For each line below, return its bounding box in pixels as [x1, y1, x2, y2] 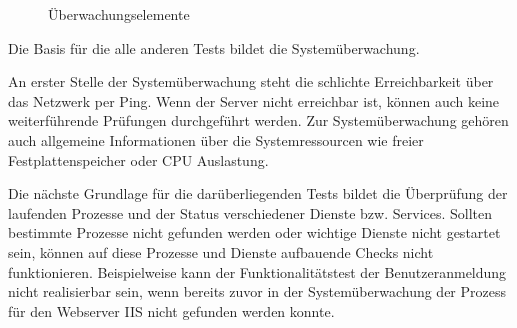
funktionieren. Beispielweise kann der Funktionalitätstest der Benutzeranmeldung [8, 261, 507, 282]
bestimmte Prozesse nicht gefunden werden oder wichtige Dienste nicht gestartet [8, 222, 501, 243]
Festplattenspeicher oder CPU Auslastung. [8, 149, 269, 170]
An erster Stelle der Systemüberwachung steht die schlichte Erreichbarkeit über [8, 71, 494, 92]
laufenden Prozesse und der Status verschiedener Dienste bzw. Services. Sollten [8, 202, 493, 223]
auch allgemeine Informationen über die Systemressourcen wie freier [8, 129, 424, 150]
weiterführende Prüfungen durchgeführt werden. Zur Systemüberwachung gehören [8, 110, 509, 131]
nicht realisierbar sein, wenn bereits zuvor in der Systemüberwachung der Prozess [8, 281, 506, 302]
